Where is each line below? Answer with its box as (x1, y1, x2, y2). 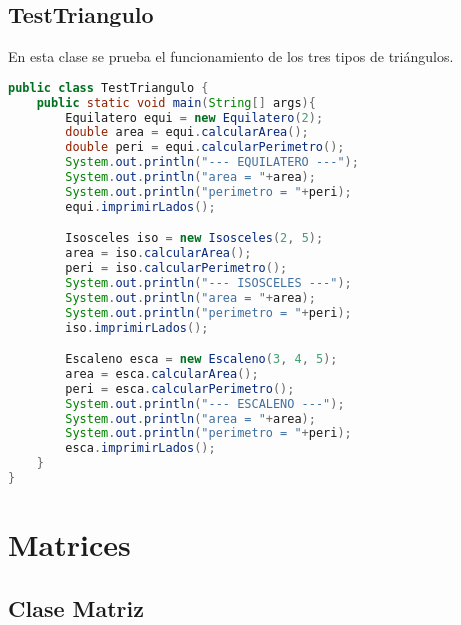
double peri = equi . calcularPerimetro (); (65, 140, 345, 155)
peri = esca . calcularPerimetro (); (65, 381, 295, 396)
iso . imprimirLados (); (65, 320, 209, 335)
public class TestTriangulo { (8, 80, 209, 95)
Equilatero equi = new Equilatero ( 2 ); (65, 110, 324, 125)
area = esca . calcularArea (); (65, 366, 259, 381)
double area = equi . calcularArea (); (65, 125, 309, 140)
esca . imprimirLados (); (65, 441, 216, 456)
